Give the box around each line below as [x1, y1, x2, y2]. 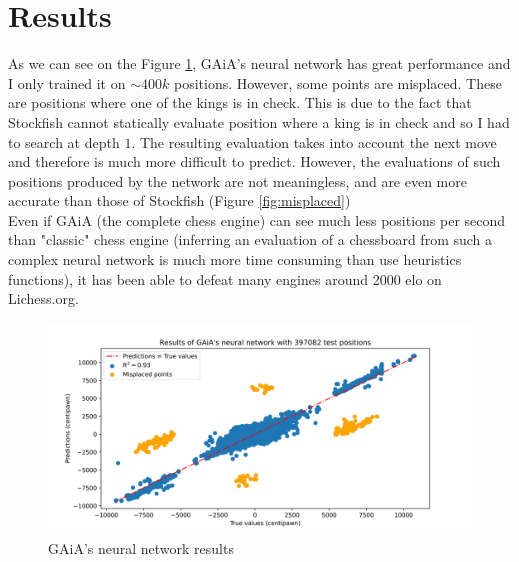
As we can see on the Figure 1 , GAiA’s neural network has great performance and [8, 53, 511, 74]
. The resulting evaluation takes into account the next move [131, 131, 497, 152]
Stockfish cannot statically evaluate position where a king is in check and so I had [8, 111, 510, 132]
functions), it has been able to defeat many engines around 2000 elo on [8, 268, 442, 289]
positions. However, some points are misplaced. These [173, 72, 502, 93]
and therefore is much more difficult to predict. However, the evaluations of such [8, 151, 501, 172]
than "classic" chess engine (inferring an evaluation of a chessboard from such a [8, 229, 493, 250]
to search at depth [8, 131, 120, 152]
